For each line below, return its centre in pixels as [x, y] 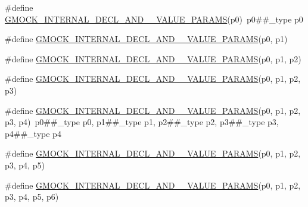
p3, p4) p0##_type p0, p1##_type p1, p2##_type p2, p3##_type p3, [142, 122]
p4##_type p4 [33, 133]
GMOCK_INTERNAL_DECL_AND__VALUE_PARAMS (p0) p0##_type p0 [154, 19]
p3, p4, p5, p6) [32, 197]
